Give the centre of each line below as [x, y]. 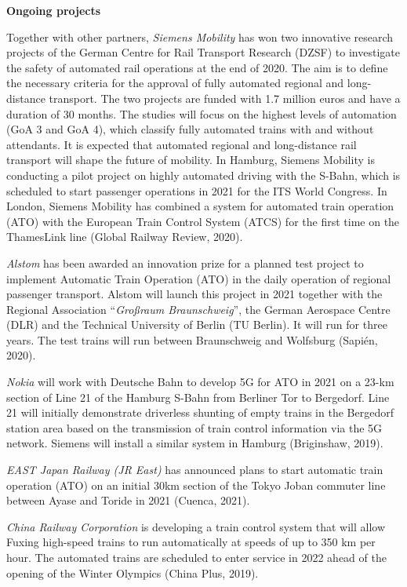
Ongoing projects [54, 10]
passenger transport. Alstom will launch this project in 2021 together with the [194, 294]
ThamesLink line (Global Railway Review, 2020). [125, 237]
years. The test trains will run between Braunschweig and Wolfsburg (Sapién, [192, 339]
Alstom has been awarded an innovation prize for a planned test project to [185, 263]
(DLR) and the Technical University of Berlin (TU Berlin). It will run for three [197, 324]
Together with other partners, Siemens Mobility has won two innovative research [200, 36]
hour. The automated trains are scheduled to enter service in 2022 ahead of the [196, 557]
